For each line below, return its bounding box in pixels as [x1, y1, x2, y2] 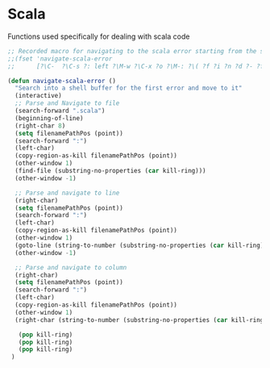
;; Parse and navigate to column [15, 263, 127, 271]
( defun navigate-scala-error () [7, 77, 116, 85]
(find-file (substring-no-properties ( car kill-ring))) [15, 167, 206, 175]
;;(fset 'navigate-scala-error [7, 54, 113, 63]
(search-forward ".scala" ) [15, 107, 106, 115]
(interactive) [15, 92, 62, 100]
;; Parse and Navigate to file [15, 99, 120, 107]
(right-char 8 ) [15, 122, 66, 130]
